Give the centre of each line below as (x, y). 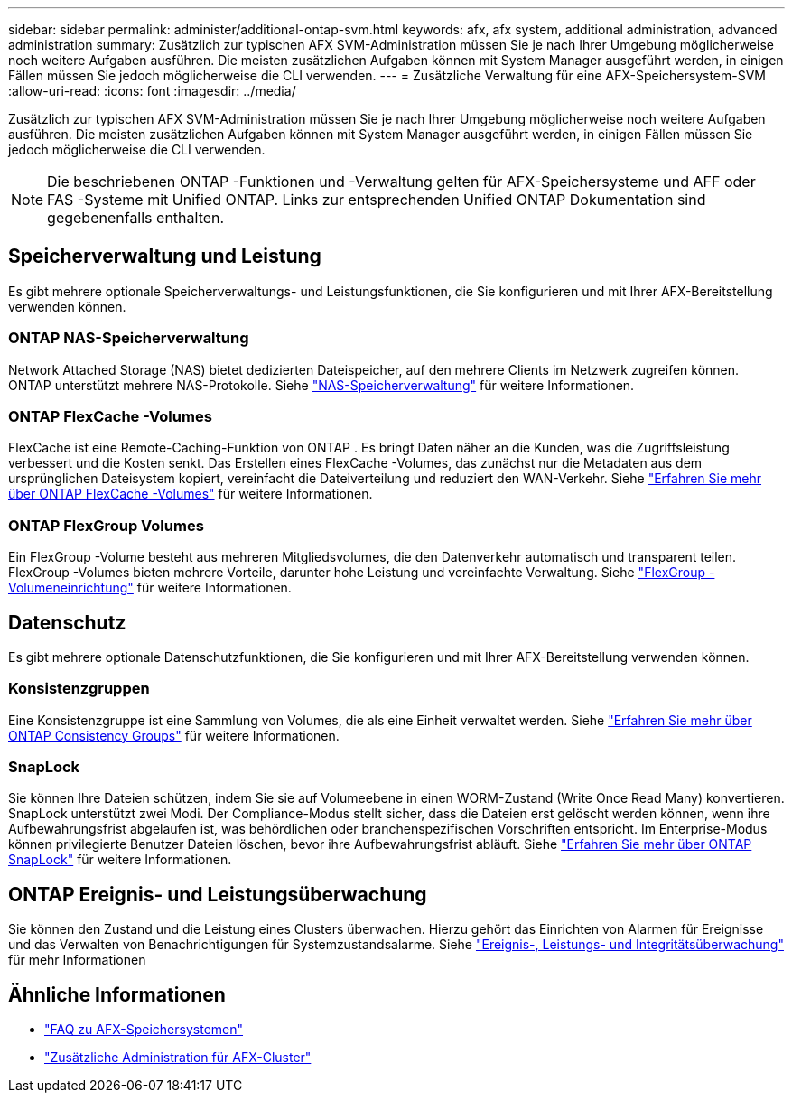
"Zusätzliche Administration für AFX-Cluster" (178, 1058)
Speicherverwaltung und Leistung (165, 256)
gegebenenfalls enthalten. (136, 218)
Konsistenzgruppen (79, 689)
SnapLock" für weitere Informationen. (120, 860)
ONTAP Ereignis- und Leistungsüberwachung (218, 894)
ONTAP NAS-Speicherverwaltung (129, 338)
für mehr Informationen (77, 960)
